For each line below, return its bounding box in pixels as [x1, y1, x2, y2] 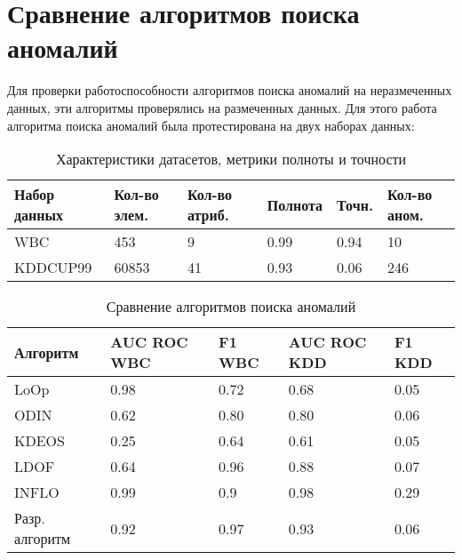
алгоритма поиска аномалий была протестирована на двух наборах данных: [7, 116, 415, 134]
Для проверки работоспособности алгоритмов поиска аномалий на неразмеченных [7, 81, 452, 100]
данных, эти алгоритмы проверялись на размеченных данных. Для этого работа [7, 98, 437, 116]
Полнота [267, 194, 323, 215]
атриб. [187, 204, 229, 226]
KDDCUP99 [14, 257, 92, 278]
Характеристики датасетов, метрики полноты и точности [55, 148, 407, 170]
